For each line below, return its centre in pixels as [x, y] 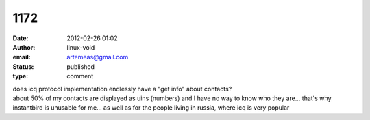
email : [22, 57]
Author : [24, 47]
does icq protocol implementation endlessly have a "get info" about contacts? [122, 89]
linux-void [81, 47]
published [81, 66]
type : [21, 76]
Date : [21, 38]
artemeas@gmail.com [98, 57]
